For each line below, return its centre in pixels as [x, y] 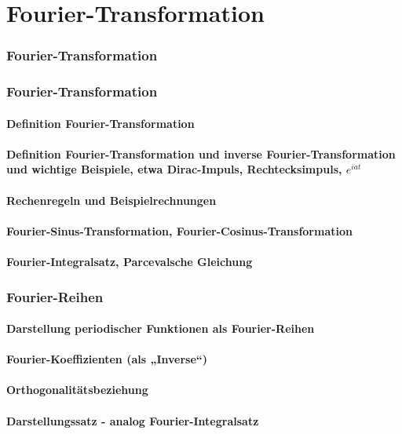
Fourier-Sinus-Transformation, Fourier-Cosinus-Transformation [179, 230]
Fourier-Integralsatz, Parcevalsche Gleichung [130, 261]
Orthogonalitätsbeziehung [77, 390]
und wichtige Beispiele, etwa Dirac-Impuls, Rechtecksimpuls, [174, 169]
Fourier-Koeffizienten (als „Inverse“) [107, 359]
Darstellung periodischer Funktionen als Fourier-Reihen [161, 328]
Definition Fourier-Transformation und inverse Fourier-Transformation [201, 153]
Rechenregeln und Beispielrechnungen [111, 200]
